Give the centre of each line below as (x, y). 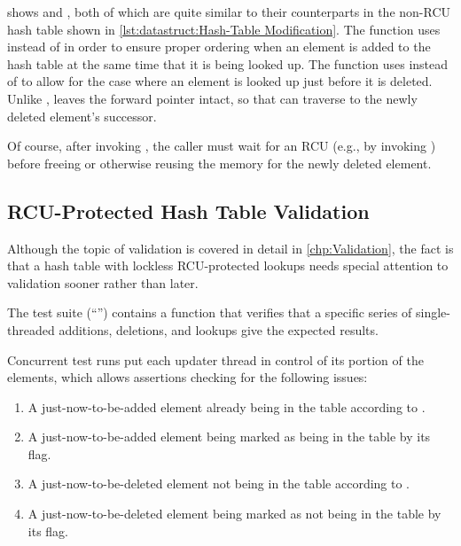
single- (433, 312)
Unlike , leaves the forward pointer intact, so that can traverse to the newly (212, 98)
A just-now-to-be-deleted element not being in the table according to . (219, 484)
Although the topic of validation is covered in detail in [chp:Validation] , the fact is (230, 248)
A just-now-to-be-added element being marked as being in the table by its (229, 437)
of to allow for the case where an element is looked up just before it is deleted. (220, 81)
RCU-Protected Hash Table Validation (188, 211)
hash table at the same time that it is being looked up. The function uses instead (228, 63)
